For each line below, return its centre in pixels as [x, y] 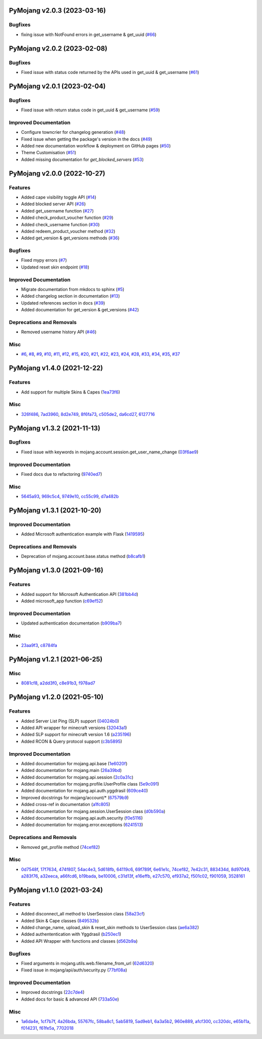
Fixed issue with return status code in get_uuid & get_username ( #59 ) [90, 110]
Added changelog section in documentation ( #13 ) [71, 296]
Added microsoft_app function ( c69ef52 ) [62, 601]
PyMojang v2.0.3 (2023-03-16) [57, 10]
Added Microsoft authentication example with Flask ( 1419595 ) [83, 534]
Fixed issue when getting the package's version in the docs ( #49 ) [87, 139]
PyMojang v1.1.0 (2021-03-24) [56, 890]
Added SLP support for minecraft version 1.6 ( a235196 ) [76, 734]
